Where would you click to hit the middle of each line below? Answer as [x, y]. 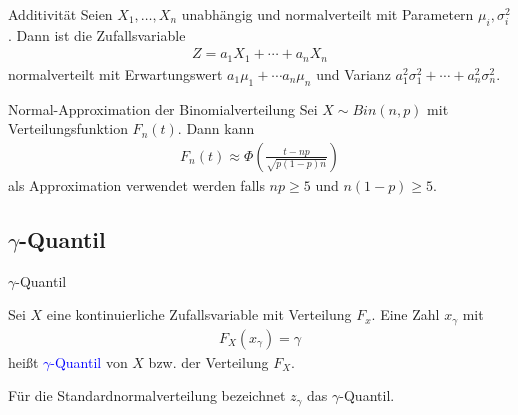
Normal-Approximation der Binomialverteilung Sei [163, 108]
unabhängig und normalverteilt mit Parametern [327, 14]
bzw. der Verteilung [208, 361]
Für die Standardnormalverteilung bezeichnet [147, 395]
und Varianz [353, 73]
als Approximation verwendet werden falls [136, 184]
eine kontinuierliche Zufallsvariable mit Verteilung [199, 314]
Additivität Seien [60, 14]
